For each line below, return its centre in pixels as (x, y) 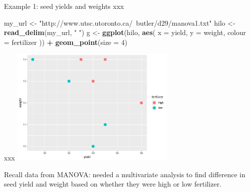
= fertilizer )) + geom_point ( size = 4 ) (66, 42)
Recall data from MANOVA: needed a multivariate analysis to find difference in (125, 174)
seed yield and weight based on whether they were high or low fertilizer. (113, 184)
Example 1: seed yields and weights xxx (64, 6)
